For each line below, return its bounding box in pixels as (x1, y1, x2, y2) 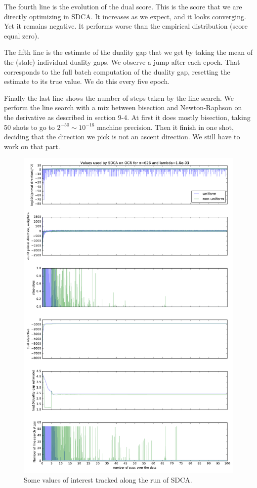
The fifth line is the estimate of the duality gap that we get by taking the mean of (4, 47, 253, 57)
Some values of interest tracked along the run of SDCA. (24, 474, 192, 485)
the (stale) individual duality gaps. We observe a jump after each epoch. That (4, 56, 240, 67)
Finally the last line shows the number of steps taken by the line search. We (4, 92, 234, 103)
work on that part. (4, 141, 60, 151)
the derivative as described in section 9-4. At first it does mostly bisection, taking (4, 112, 251, 122)
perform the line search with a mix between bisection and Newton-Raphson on (4, 102, 242, 113)
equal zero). (4, 30, 40, 41)
